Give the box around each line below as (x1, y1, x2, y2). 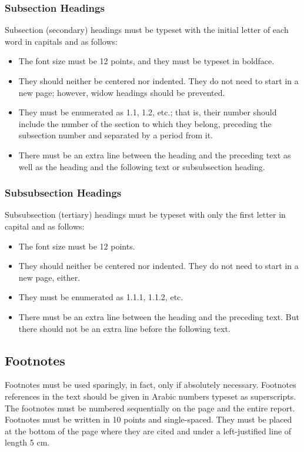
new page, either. (18, 271, 81, 283)
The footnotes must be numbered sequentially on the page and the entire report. (5, 401, 295, 414)
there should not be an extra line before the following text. (18, 322, 230, 334)
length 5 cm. (5, 436, 50, 448)
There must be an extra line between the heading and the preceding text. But (18, 310, 299, 323)
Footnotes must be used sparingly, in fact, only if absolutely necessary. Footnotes (5, 378, 296, 391)
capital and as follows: (5, 220, 85, 232)
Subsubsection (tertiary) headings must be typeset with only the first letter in (5, 208, 286, 221)
